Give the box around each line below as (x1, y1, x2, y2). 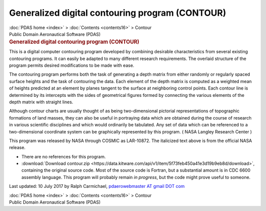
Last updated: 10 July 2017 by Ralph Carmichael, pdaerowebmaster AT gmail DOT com (9, 183, 185, 189)
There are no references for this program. (21, 153, 106, 159)
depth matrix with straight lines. (9, 99, 73, 105)
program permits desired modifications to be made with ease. (9, 62, 134, 68)
